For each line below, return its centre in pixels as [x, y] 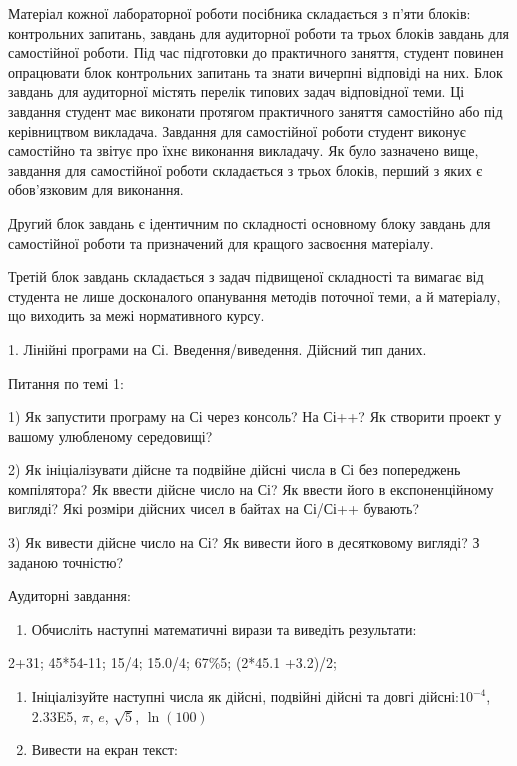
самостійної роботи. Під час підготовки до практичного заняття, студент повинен [256, 52]
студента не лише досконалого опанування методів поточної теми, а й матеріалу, [254, 295]
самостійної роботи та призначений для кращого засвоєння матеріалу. [221, 242]
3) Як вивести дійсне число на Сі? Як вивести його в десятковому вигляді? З [244, 542]
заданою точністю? [66, 561]
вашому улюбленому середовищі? [110, 435]
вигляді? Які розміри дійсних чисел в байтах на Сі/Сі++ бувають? [214, 508]
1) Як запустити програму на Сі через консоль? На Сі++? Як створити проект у [255, 416]
